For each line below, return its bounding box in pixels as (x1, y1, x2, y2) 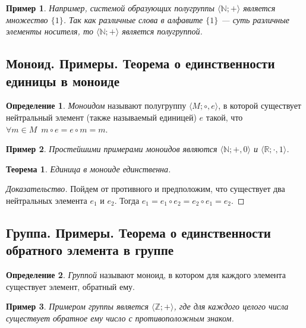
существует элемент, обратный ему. (6, 280, 135, 292)
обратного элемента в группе (6, 241, 174, 259)
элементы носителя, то (6, 25, 94, 37)
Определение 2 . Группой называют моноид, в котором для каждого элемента (6, 269, 286, 281)
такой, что (206, 111, 243, 123)
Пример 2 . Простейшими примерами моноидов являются (6, 143, 217, 155)
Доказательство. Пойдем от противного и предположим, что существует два (6, 182, 285, 195)
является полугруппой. (122, 25, 203, 37)
